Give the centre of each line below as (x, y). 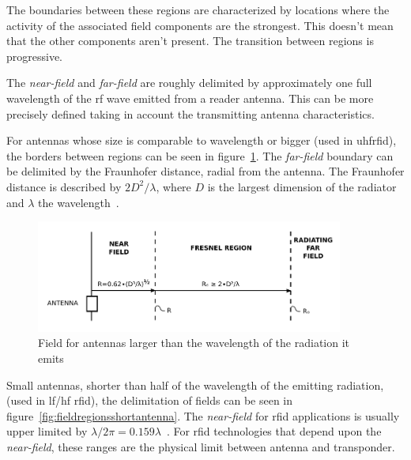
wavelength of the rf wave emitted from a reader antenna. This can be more (190, 98)
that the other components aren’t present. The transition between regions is (190, 41)
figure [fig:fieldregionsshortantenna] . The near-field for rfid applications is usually (203, 415)
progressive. (35, 56)
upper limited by (47, 431)
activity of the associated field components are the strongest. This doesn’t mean (200, 25)
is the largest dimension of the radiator (302, 186)
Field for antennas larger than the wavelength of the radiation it (194, 343)
